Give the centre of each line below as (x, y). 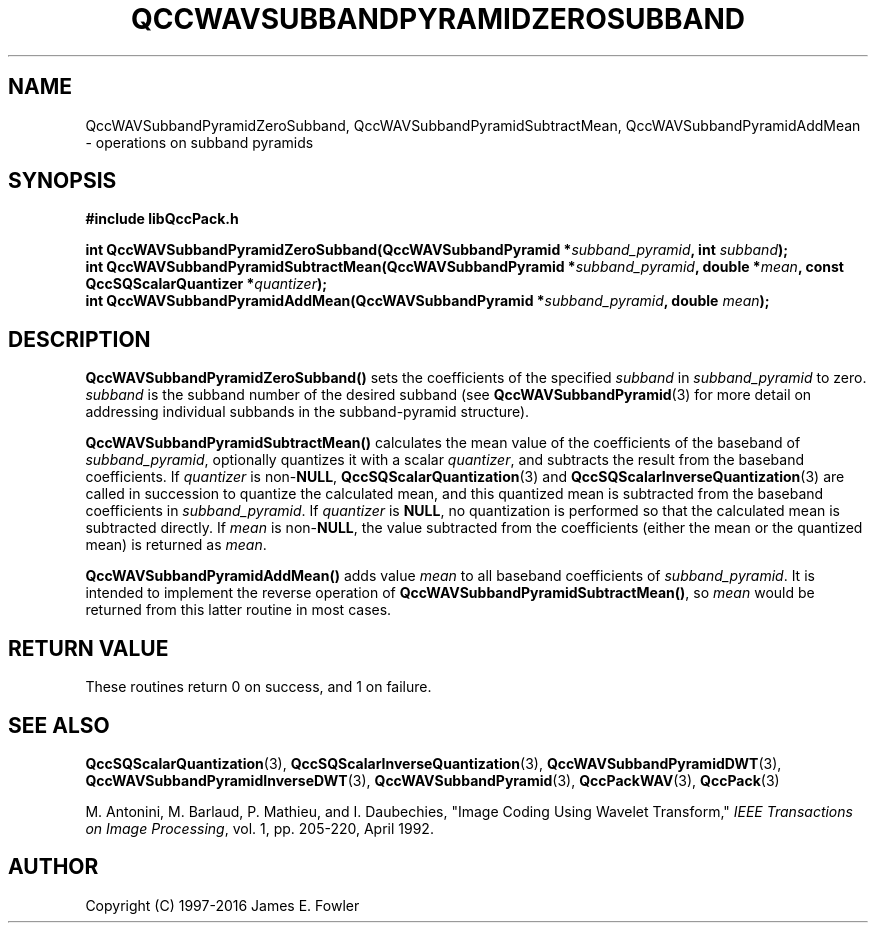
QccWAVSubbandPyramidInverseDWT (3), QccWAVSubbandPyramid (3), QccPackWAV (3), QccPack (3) (432, 780)
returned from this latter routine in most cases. (238, 610)
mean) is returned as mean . (176, 545)
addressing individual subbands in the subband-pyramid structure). (307, 412)
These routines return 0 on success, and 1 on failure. (258, 687)
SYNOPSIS (62, 181)
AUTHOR (53, 867)
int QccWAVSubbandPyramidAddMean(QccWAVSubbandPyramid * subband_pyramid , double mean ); (427, 301)
